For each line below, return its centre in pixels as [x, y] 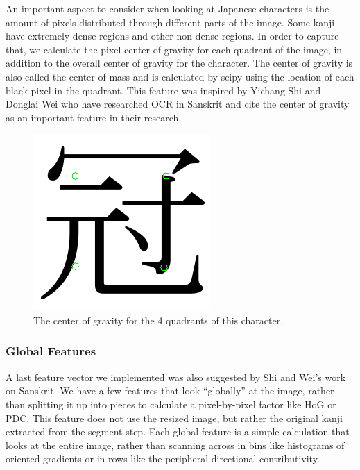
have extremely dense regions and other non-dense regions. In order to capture [172, 36]
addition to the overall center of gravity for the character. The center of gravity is [179, 63]
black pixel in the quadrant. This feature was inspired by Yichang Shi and [163, 90]
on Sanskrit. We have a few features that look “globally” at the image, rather [170, 391]
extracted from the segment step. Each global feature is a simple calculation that [178, 431]
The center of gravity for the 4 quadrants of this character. [158, 320]
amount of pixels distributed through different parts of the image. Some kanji [170, 22]
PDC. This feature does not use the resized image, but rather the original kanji [174, 418]
